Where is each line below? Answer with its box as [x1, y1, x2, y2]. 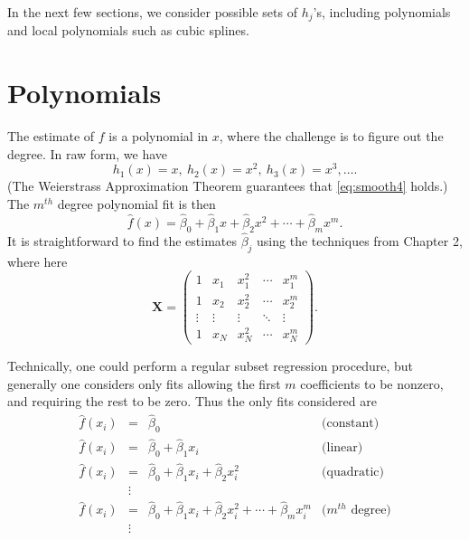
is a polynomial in [108, 127, 209, 146]
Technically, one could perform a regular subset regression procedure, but [7, 356, 414, 375]
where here [7, 251, 68, 270]
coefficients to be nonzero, [300, 374, 444, 393]
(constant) [322, 417, 380, 431]
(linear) [322, 441, 363, 455]
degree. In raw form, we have [7, 144, 168, 163]
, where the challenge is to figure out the [219, 127, 444, 146]
